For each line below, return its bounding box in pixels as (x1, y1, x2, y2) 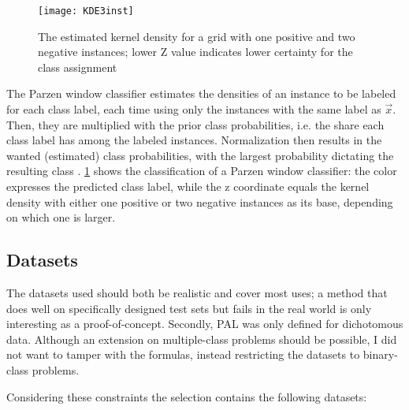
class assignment (38, 58, 117, 75)
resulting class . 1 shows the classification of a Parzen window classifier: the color (6, 162, 397, 179)
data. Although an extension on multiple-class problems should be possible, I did (6, 330, 397, 347)
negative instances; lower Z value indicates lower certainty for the (38, 43, 353, 60)
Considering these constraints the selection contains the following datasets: (6, 388, 367, 404)
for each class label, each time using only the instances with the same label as (6, 101, 381, 117)
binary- (363, 346, 398, 363)
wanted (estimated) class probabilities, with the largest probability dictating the (6, 147, 394, 163)
